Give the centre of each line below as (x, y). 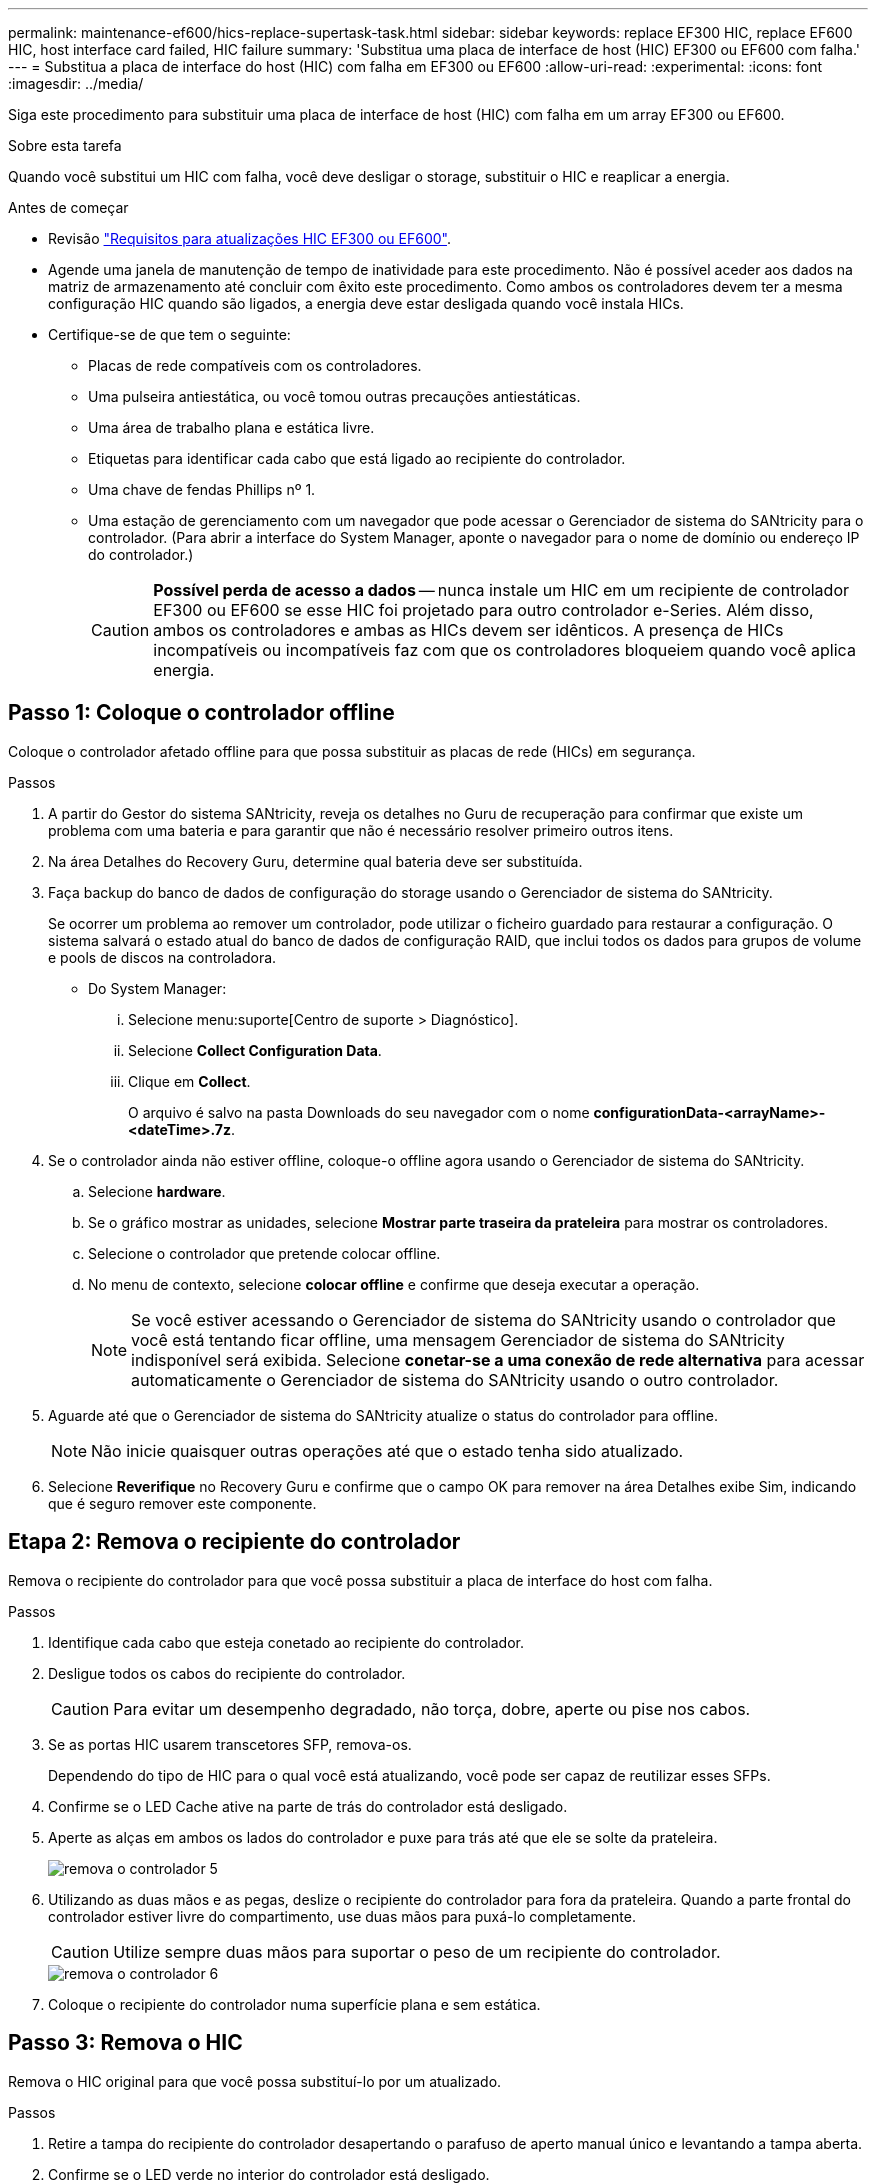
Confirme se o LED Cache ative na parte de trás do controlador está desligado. (308, 1806)
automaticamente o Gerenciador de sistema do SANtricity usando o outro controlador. (455, 1379)
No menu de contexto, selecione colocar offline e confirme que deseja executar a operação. (394, 1284)
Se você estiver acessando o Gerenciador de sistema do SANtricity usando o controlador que (483, 1319)
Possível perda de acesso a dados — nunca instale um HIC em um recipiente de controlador (501, 590)
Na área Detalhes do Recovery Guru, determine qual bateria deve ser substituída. (315, 861)
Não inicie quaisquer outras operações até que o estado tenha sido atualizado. (387, 1450)
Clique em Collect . (189, 1081)
